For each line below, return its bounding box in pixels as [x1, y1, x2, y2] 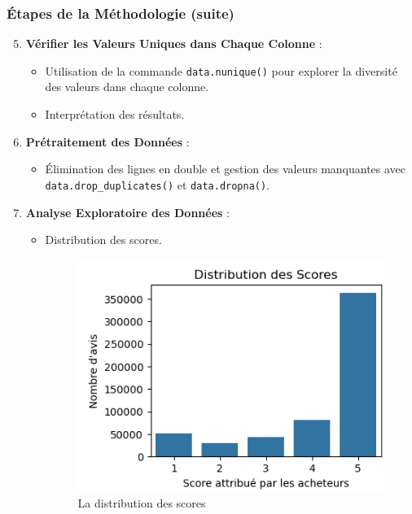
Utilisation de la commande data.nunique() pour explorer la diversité [45, 62, 397, 79]
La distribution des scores [77, 494, 206, 512]
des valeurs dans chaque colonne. [45, 78, 209, 95]
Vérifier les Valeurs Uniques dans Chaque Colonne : [25, 35, 322, 52]
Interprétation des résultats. [45, 106, 185, 123]
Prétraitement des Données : [25, 133, 190, 150]
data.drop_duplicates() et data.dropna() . [45, 176, 270, 193]
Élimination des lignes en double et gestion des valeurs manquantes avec [45, 160, 406, 177]
